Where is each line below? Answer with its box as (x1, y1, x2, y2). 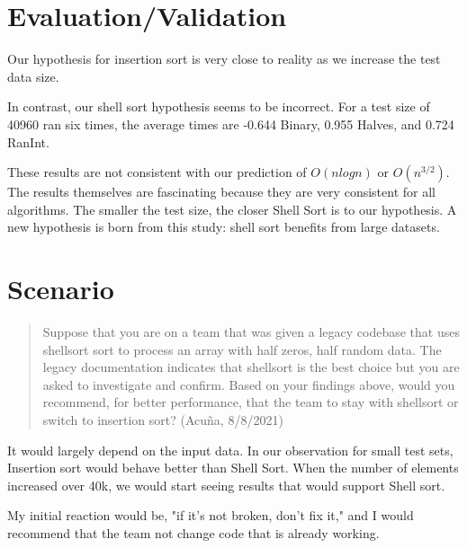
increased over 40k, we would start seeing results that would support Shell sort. (7, 475, 445, 494)
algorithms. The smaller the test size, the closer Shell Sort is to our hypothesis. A (7, 199, 457, 218)
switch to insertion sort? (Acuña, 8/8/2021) (42, 410, 283, 429)
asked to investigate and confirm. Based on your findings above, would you (42, 375, 455, 393)
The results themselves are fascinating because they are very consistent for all (7, 182, 436, 201)
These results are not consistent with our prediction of (7, 163, 307, 181)
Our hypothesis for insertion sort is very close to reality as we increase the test (7, 49, 441, 68)
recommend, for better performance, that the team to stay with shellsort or (42, 393, 459, 411)
